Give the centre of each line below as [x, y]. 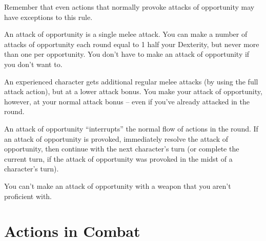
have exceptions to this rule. [48, 17]
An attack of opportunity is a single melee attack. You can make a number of [126, 34]
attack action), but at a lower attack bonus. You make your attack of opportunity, [133, 91]
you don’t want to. [33, 64]
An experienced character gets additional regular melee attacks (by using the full [131, 81]
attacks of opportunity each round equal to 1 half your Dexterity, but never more [132, 44]
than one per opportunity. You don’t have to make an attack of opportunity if [127, 54]
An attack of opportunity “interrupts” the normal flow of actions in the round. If [131, 128]
